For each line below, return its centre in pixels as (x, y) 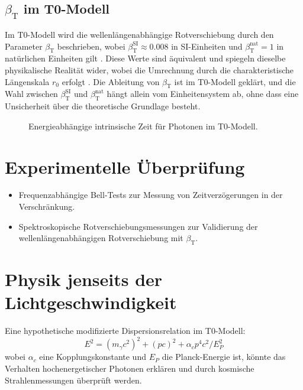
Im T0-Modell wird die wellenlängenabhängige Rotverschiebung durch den (139, 34)
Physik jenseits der (84, 279)
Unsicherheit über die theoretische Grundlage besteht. (103, 106)
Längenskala (27, 81)
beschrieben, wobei (91, 46)
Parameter (24, 46)
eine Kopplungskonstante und (93, 357)
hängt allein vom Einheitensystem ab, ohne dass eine (203, 94)
